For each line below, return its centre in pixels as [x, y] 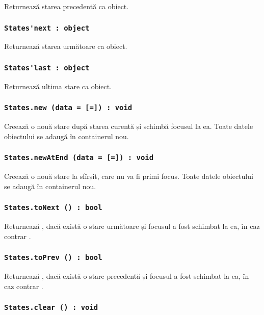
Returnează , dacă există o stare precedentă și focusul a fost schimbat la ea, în [127, 276]
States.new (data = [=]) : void [68, 108]
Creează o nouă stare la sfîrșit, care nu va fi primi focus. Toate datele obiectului [129, 176]
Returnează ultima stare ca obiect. [58, 86]
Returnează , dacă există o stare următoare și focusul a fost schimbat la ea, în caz [132, 226]
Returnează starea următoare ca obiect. [66, 46]
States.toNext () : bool [53, 208]
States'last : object [47, 68]
